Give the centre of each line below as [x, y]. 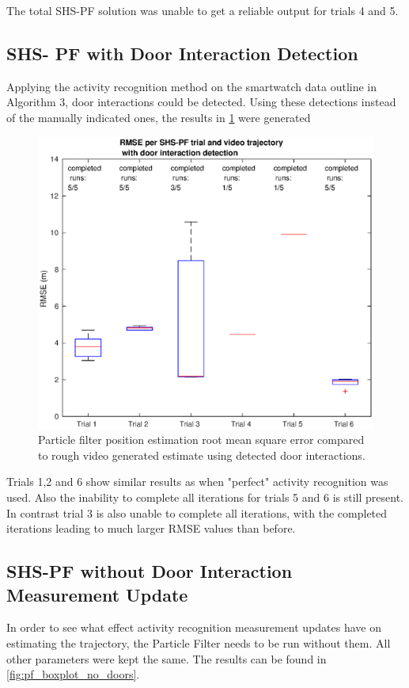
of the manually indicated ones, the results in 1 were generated [159, 117]
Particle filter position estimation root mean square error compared [201, 440]
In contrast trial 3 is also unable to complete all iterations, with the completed [197, 512]
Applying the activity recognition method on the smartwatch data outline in [192, 86]
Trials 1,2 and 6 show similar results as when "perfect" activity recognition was [197, 482]
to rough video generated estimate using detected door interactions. [202, 455]
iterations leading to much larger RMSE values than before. [151, 528]
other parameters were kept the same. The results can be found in [167, 658]
